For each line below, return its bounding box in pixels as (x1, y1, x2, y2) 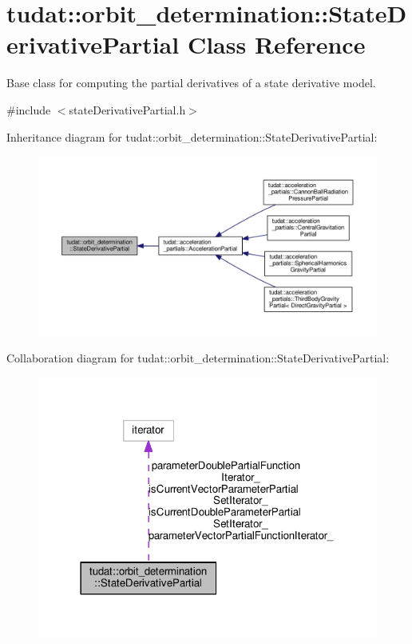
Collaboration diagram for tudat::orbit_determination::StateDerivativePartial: (6, 350, 390, 366)
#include (6, 101, 51, 118)
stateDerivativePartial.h (69, 101, 186, 118)
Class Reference (187, 28, 366, 61)
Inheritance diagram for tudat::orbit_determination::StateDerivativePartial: (6, 128, 378, 145)
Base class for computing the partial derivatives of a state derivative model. (6, 74, 376, 91)
